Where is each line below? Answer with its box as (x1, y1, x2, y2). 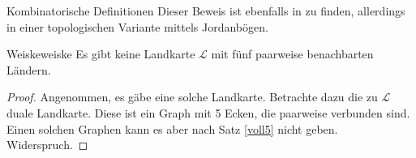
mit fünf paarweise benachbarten (211, 45, 374, 62)
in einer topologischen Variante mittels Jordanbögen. (6, 18, 268, 35)
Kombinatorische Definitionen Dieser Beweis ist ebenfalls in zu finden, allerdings (6, 2, 405, 19)
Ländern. (6, 61, 51, 78)
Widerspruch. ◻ (6, 136, 88, 153)
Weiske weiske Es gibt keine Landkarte (6, 45, 195, 62)
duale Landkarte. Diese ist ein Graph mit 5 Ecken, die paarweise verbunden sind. (6, 104, 410, 121)
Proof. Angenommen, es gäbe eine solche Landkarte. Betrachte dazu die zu (6, 88, 378, 105)
